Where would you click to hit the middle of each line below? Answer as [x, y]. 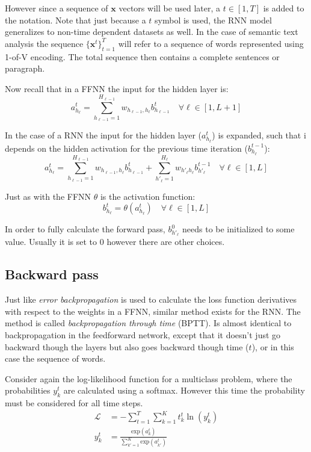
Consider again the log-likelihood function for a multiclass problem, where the [149, 378]
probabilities [28, 390]
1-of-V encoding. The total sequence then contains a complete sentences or [142, 56]
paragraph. [25, 68]
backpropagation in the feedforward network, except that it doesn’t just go [143, 334]
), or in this [273, 346]
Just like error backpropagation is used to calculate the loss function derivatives [151, 299]
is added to [284, 8]
